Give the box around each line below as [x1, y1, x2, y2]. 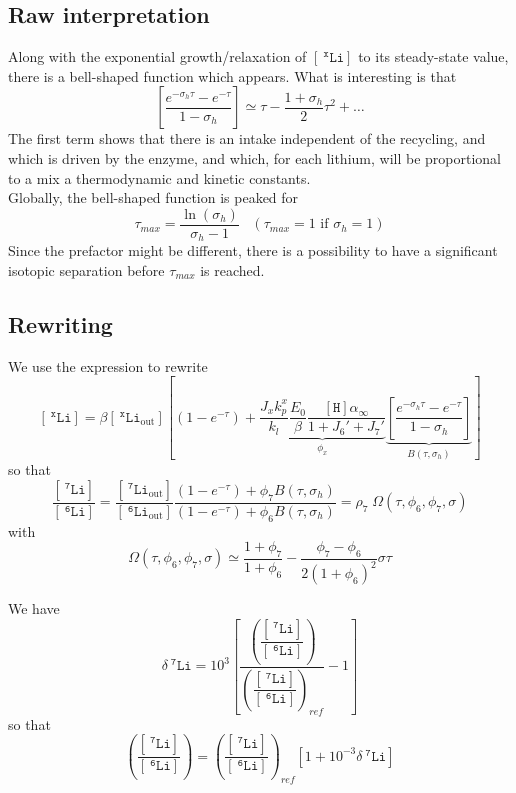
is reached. [200, 259, 265, 280]
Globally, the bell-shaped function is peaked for [8, 187, 299, 208]
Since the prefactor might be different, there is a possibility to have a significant [8, 240, 498, 261]
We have [8, 598, 60, 619]
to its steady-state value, [358, 46, 509, 67]
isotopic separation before [8, 259, 165, 280]
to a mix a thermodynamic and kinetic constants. [8, 167, 311, 188]
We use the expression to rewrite [8, 355, 208, 376]
